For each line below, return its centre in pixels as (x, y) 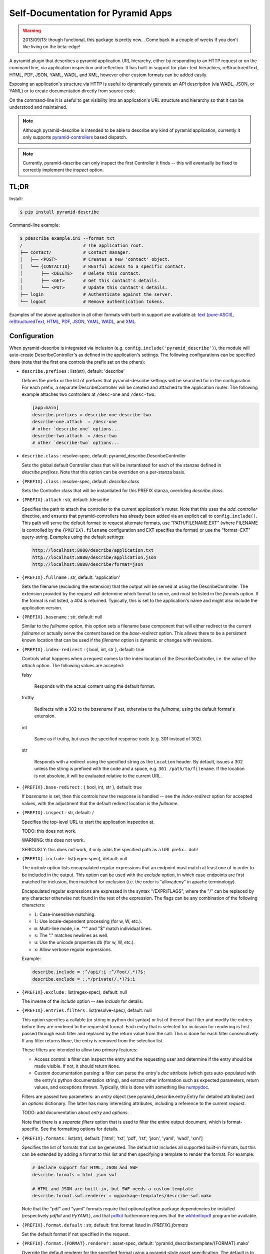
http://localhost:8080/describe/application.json (94, 557)
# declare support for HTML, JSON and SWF (85, 1168)
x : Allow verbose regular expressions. (73, 949)
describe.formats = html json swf (74, 1174)
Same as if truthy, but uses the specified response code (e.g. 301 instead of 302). (118, 739)
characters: (33, 905)
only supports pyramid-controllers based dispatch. (75, 137)
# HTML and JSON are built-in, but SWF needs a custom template (113, 1189)
